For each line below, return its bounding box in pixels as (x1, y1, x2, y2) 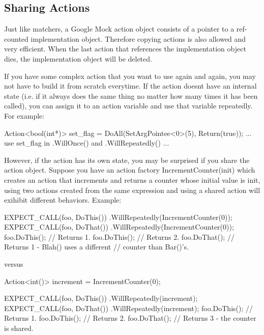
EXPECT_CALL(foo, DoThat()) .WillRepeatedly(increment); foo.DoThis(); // (4, 302, 253, 313)
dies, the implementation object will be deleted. (4, 53, 152, 64)
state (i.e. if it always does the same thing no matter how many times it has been (4, 90, 258, 101)
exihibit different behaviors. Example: (4, 194, 122, 205)
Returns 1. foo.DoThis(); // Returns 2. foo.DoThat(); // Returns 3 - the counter (4, 313, 256, 323)
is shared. (4, 323, 34, 333)
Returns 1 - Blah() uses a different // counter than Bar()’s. (4, 241, 189, 252)
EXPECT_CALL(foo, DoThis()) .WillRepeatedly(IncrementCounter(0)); (4, 211, 232, 222)
